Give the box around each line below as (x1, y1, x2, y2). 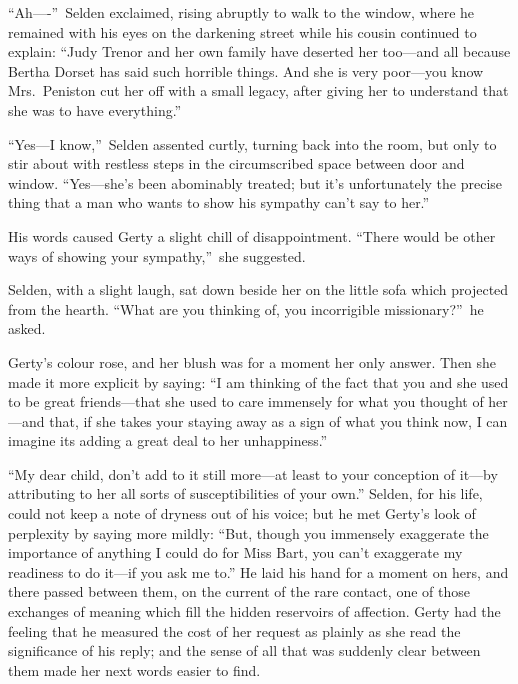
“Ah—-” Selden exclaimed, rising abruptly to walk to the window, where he (8, 2, 475, 22)
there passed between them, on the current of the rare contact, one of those (8, 581, 470, 602)
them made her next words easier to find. (8, 659, 261, 680)
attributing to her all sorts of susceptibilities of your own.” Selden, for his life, (8, 483, 483, 504)
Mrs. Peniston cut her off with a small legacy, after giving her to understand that (8, 80, 509, 101)
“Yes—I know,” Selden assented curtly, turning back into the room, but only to (8, 133, 497, 154)
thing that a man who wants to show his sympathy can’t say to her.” (8, 192, 430, 213)
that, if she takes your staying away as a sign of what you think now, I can (49, 410, 508, 431)
